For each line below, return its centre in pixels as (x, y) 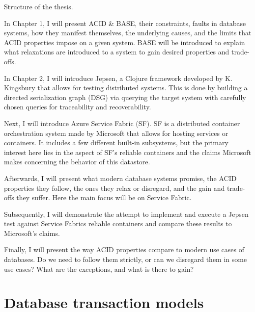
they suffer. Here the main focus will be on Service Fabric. (104, 197)
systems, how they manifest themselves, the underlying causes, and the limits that (128, 33)
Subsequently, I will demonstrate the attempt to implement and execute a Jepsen (126, 214)
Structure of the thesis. (39, 6)
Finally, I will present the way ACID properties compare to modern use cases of (124, 249)
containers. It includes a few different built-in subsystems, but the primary (116, 143)
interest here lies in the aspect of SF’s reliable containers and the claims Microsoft (127, 152)
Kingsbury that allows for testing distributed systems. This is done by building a (126, 88)
